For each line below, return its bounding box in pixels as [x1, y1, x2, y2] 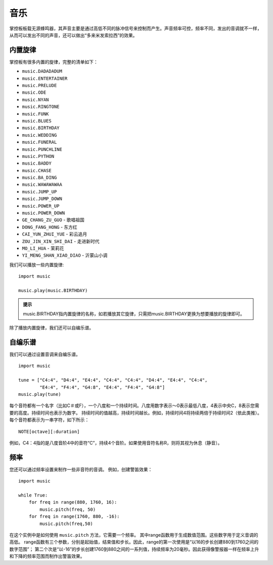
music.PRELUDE [22, 83, 57, 89]
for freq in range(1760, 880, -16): [28, 514, 120, 519]
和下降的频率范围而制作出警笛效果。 [9, 553, 85, 559]
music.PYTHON [22, 153, 55, 159]
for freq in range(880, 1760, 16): [28, 499, 117, 505]
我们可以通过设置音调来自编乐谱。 [9, 351, 80, 357]
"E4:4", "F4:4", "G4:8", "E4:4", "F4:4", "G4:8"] [39, 384, 165, 390]
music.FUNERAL [22, 139, 57, 145]
